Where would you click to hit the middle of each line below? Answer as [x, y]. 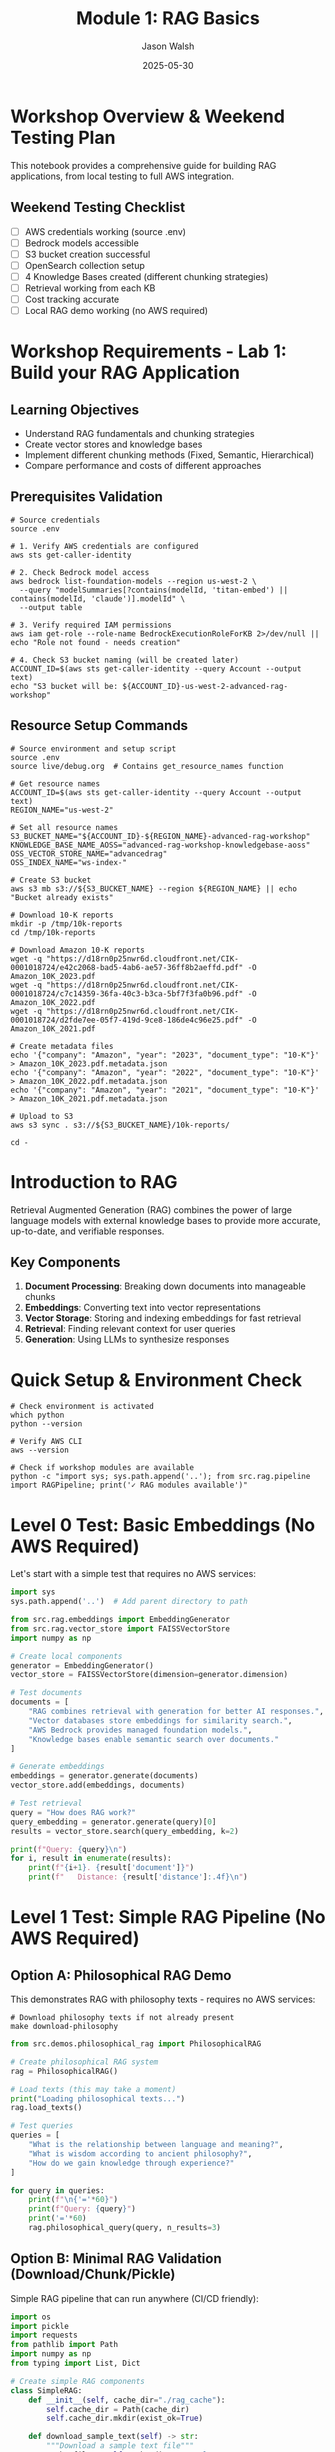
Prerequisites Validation [86, 497]
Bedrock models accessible [82, 243]
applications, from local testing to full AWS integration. [122, 176]
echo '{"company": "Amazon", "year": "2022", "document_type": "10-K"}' [165, 1072]
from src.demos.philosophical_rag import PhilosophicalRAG [136, 2044]
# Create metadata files [62, 1046]
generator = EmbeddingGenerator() [82, 1665]
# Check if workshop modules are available [102, 1468]
